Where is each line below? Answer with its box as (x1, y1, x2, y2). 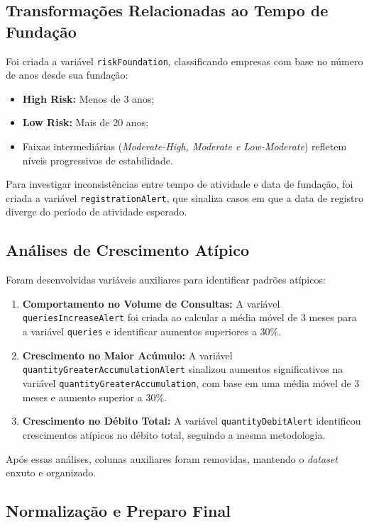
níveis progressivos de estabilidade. (22, 152, 173, 167)
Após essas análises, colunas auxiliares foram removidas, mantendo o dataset (6, 451, 338, 466)
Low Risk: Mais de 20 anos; (22, 115, 149, 130)
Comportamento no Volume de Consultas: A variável (22, 296, 280, 310)
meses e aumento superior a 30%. (22, 389, 167, 404)
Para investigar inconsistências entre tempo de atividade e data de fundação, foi (6, 177, 353, 191)
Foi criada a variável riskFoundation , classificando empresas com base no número (6, 53, 363, 68)
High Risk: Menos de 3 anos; (22, 91, 155, 106)
